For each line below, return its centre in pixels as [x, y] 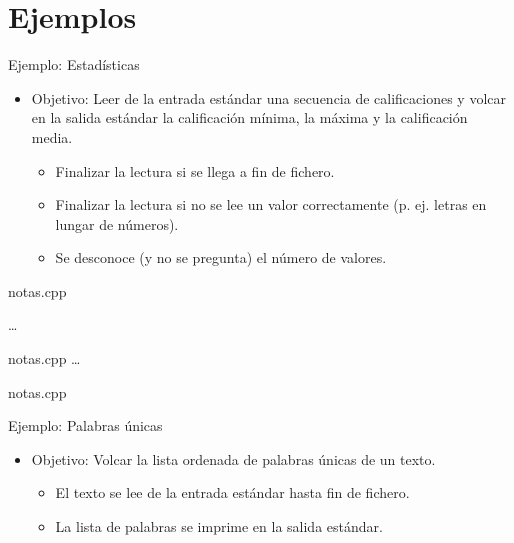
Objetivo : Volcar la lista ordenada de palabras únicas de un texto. [233, 458]
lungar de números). [117, 223]
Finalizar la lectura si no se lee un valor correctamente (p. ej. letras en [271, 204]
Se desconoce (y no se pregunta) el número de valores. [221, 257]
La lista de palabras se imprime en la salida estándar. [219, 526]
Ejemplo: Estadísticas [74, 64]
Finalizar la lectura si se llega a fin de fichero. [195, 170]
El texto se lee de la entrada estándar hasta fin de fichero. [232, 492]
